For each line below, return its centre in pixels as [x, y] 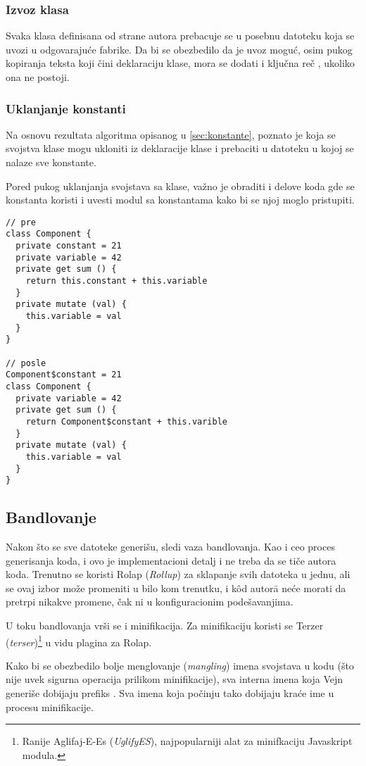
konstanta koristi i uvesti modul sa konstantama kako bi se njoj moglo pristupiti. [180, 200]
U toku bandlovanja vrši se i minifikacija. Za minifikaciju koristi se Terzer [165, 626]
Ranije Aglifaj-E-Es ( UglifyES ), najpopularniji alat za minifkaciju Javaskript [187, 741]
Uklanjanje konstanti [66, 108]
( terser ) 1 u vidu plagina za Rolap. [79, 641]
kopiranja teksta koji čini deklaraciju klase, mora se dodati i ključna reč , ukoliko [180, 63]
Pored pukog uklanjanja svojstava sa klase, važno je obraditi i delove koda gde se [180, 186]
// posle [26, 363]
